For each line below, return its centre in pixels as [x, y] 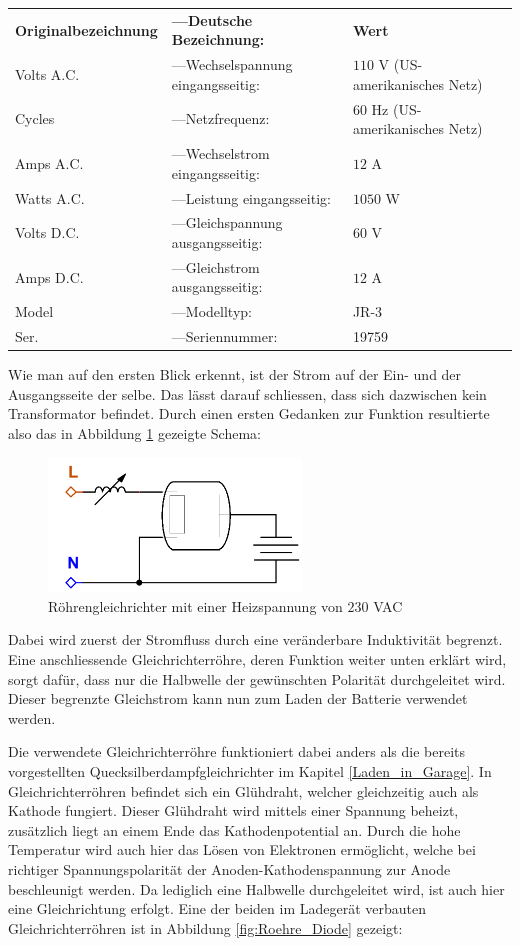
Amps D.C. [49, 276]
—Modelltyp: [211, 311]
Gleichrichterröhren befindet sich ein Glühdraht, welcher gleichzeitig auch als [243, 790]
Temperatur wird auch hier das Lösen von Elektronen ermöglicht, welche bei [242, 849]
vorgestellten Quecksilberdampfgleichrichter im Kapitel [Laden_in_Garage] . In [250, 771]
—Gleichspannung [227, 222]
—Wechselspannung [232, 64]
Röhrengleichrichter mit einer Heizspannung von [195, 605]
